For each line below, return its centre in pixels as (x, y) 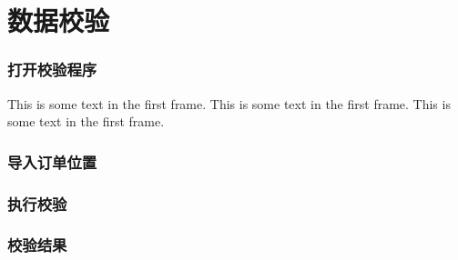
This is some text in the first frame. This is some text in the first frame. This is (229, 103)
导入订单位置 (52, 161)
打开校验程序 (52, 70)
